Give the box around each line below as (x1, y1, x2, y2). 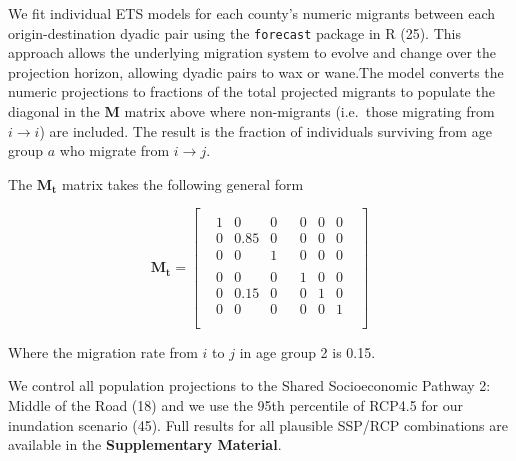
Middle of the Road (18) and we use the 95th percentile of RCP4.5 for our (8, 394, 463, 415)
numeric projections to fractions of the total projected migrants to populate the (8, 81, 495, 102)
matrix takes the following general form (61, 173, 304, 194)
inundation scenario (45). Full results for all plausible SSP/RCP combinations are (8, 414, 508, 435)
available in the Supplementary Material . (8, 434, 282, 455)
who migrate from (59, 140, 170, 161)
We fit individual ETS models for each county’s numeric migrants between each (8, 3, 496, 23)
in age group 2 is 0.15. (239, 341, 376, 362)
